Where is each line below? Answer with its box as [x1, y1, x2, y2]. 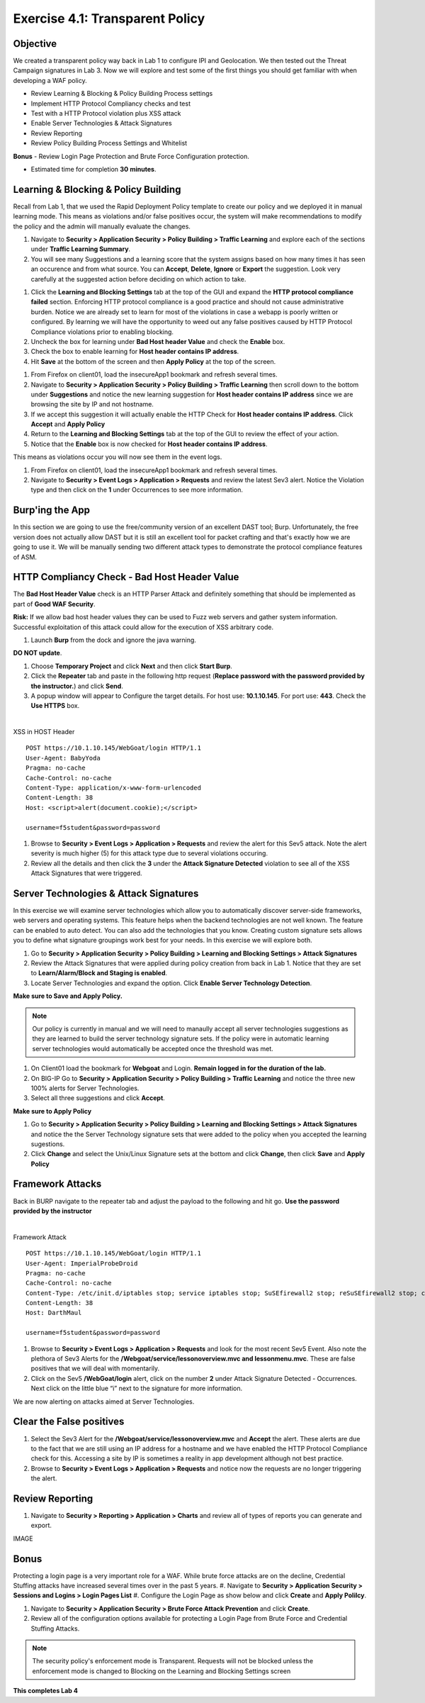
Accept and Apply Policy [30, 420, 106, 428]
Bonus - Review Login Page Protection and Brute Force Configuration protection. [13, 152, 249, 160]
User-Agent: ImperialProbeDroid [25, 1259, 138, 1267]
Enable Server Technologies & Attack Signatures [30, 119, 173, 128]
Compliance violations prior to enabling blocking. [30, 327, 174, 336]
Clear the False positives [13, 1416, 125, 1428]
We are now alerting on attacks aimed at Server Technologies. [13, 1397, 195, 1406]
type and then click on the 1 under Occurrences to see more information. [30, 486, 244, 494]
